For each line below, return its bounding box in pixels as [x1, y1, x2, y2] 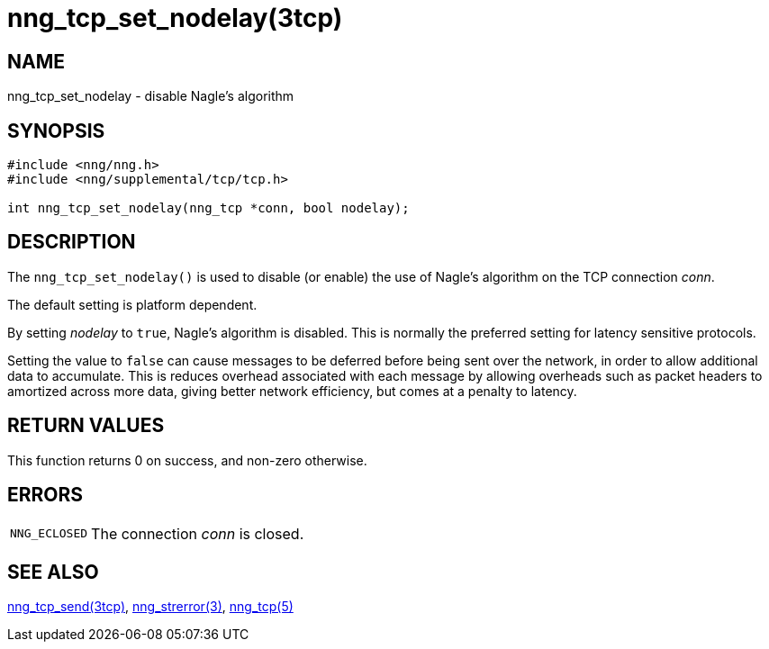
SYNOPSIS [7, 119, 105, 142]
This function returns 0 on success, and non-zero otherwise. [7, 452, 367, 468]
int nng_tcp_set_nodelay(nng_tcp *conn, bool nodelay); [7, 201, 410, 216]
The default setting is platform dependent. [7, 296, 258, 312]
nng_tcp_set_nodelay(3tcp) [7, 3, 343, 33]
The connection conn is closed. [91, 524, 304, 543]
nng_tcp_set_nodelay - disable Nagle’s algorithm [7, 88, 294, 104]
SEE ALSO [7, 560, 99, 583]
